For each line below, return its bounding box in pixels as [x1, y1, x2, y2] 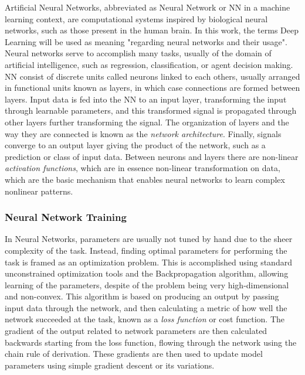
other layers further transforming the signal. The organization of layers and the [5, 115, 289, 128]
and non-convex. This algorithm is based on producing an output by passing [5, 290, 279, 302]
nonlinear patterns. [5, 185, 73, 197]
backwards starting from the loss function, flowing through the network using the [5, 336, 297, 348]
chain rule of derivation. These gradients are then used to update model [5, 347, 263, 360]
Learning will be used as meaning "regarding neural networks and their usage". [5, 35, 287, 47]
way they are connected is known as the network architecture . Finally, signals [5, 127, 282, 139]
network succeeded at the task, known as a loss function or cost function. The [5, 313, 285, 325]
